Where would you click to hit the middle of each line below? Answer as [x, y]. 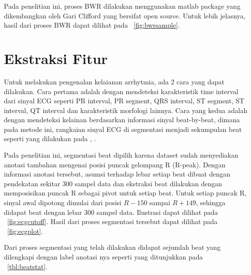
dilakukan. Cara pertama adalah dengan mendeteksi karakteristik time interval [121, 91]
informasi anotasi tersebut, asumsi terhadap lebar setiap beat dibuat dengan [117, 174]
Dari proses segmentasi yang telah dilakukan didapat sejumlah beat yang [112, 247]
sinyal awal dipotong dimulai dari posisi [63, 202]
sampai [160, 202]
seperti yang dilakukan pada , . [50, 138]
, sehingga [211, 202]
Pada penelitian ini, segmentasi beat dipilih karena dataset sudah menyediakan [121, 155]
